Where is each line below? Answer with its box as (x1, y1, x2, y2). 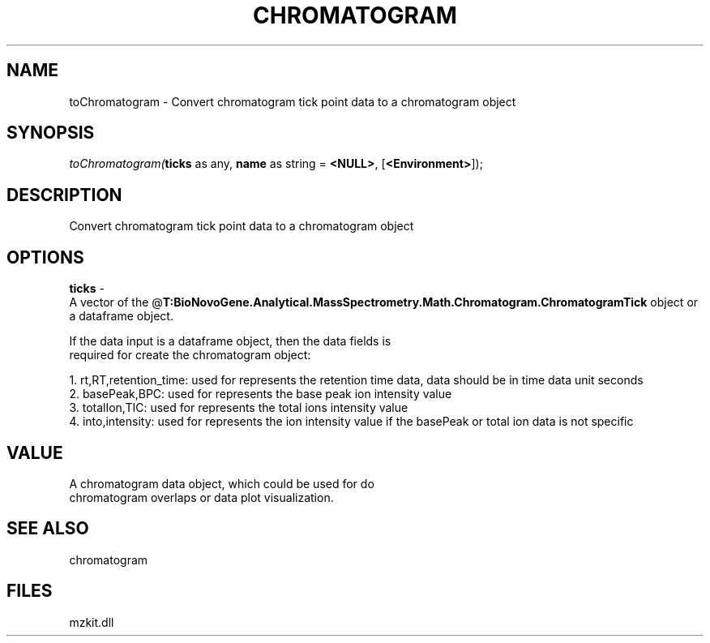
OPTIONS (6, 246, 84, 268)
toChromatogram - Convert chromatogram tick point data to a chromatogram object (69, 94, 516, 109)
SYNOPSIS (6, 122, 95, 144)
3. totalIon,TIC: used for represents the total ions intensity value (69, 401, 408, 415)
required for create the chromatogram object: (69, 348, 311, 362)
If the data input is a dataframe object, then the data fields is (69, 334, 391, 349)
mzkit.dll (69, 615, 114, 629)
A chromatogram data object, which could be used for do (69, 476, 374, 491)
